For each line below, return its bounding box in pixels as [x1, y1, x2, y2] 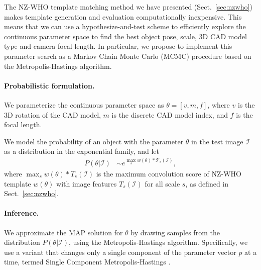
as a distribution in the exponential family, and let [4, 146, 160, 156]
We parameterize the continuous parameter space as [4, 99, 164, 110]
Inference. [4, 208, 39, 218]
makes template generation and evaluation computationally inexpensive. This [4, 11, 242, 22]
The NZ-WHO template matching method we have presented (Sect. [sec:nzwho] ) [4, 2, 252, 12]
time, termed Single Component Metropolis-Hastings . [4, 256, 171, 267]
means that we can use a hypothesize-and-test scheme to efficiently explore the [4, 21, 246, 32]
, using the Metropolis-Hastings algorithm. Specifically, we [69, 237, 248, 247]
